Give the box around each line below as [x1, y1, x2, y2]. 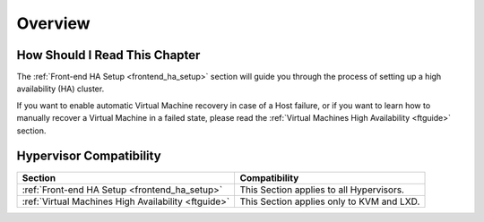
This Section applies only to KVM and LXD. [239, 195, 420, 208]
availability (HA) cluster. [16, 83, 105, 94]
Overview [16, 13, 91, 33]
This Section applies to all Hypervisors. [239, 184, 405, 196]
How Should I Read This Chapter [16, 47, 201, 63]
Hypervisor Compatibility [16, 149, 161, 164]
